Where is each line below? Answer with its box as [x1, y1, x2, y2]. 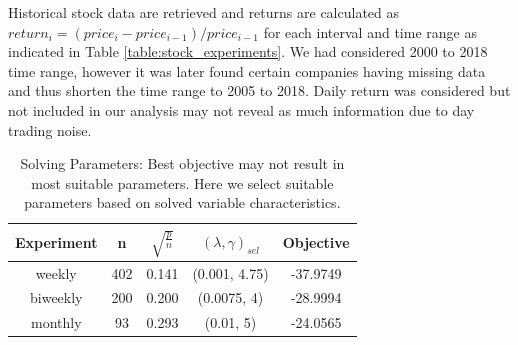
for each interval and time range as [263, 21, 477, 42]
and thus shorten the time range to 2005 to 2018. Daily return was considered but [8, 80, 511, 101]
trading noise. [8, 119, 92, 140]
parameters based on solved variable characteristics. [24, 192, 341, 213]
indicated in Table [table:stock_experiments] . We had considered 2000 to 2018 [8, 41, 488, 62]
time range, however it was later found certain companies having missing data [8, 60, 486, 81]
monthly [30, 312, 82, 333]
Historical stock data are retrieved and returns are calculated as [8, 2, 400, 22]
